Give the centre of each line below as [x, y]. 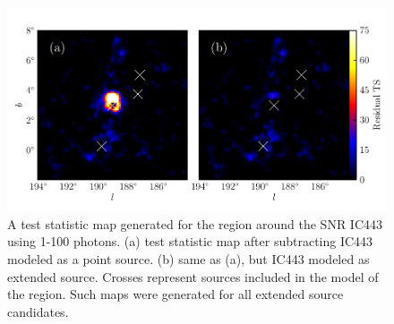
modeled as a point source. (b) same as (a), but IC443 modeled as [188, 259]
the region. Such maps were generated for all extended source [176, 294]
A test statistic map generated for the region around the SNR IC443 [195, 223]
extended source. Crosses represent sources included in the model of [193, 276]
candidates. [38, 311]
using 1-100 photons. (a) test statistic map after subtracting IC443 [190, 241]
